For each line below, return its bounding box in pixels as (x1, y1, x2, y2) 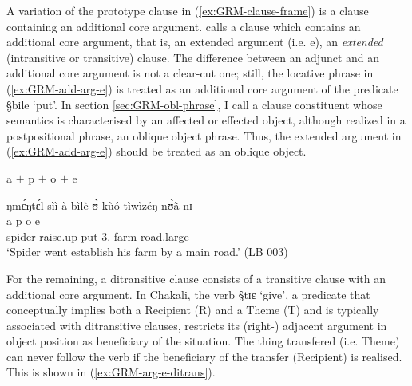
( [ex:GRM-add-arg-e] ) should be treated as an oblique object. (6, 143, 307, 160)
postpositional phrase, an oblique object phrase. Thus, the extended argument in (6, 127, 402, 144)
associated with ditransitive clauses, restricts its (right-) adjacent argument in (6, 317, 387, 333)
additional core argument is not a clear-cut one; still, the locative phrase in (6, 65, 374, 81)
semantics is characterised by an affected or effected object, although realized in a (6, 112, 406, 128)
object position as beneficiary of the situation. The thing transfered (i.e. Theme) (6, 333, 400, 349)
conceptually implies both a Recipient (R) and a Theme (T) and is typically (6, 301, 379, 318)
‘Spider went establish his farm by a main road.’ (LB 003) (6, 243, 288, 260)
